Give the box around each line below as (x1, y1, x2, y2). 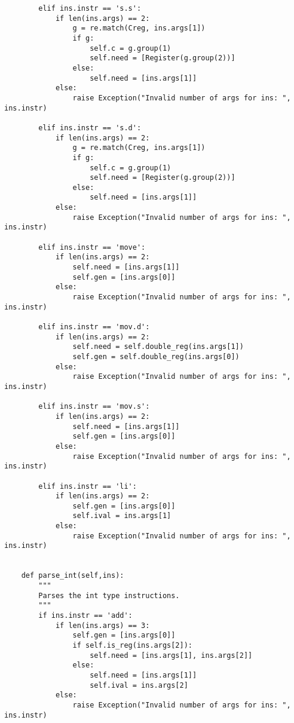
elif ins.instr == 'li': (38, 482, 137, 491)
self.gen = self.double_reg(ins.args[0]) (72, 352, 240, 361)
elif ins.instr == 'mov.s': (38, 402, 150, 411)
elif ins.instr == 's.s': (38, 4, 142, 13)
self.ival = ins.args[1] (72, 511, 171, 520)
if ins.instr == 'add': (38, 611, 133, 620)
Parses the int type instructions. (38, 591, 180, 600)
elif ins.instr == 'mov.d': (38, 323, 150, 331)
